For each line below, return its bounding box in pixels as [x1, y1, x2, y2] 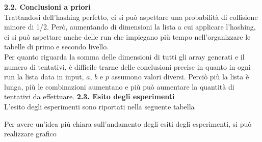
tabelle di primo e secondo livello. [4, 41, 109, 52]
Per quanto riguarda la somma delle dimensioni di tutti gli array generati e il [4, 51, 245, 62]
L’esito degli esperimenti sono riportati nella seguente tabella [4, 101, 195, 111]
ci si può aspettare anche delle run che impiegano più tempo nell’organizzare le [4, 31, 251, 42]
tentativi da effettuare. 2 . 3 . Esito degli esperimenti [4, 91, 175, 102]
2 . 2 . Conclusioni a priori [4, 2, 91, 12]
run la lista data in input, [4, 71, 84, 82]
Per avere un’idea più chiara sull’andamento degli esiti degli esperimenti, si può [4, 118, 252, 129]
